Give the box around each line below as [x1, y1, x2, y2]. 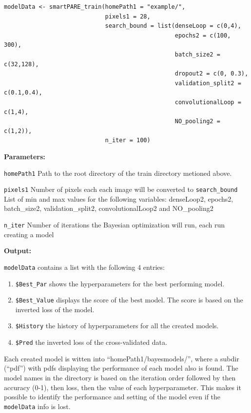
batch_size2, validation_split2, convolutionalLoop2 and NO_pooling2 [4, 203, 213, 213]
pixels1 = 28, [105, 13, 151, 20]
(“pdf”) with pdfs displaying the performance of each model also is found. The [4, 363, 238, 373]
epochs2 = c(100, [174, 32, 231, 39]
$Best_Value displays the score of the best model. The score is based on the [15, 295, 243, 305]
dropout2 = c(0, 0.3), [174, 70, 249, 77]
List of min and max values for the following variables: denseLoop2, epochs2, [4, 193, 233, 204]
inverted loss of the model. [15, 304, 95, 314]
